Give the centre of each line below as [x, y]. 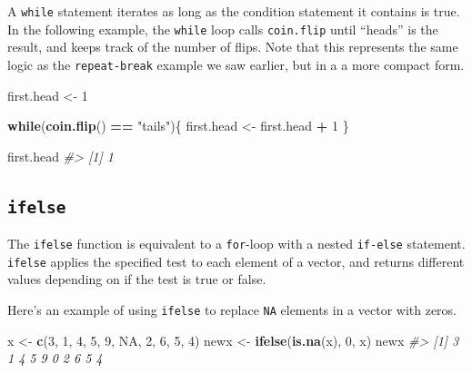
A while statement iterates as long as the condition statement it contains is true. [234, 11]
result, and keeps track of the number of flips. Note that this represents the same [233, 47]
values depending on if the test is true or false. [137, 279]
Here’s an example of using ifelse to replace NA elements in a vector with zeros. [232, 310]
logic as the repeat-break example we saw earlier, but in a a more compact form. [236, 64]
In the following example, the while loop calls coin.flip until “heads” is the [223, 29]
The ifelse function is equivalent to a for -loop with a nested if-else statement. [236, 244]
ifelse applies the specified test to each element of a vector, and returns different [236, 261]
